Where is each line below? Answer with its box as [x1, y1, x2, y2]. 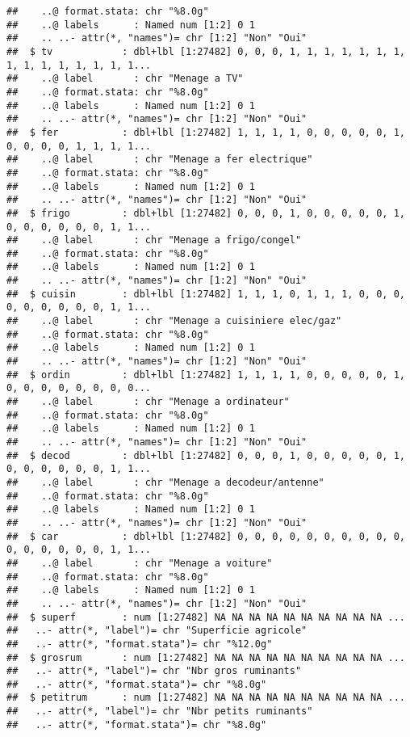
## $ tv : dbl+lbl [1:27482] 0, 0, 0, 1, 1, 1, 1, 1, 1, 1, [6, 45, 405, 57]
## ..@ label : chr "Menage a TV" [6, 73, 244, 85]
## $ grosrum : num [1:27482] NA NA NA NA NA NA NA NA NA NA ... [6, 651, 405, 663]
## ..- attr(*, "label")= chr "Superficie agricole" [6, 625, 307, 637]
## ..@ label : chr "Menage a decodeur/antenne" [6, 476, 324, 488]
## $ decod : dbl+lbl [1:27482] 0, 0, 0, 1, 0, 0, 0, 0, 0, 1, [6, 449, 405, 461]
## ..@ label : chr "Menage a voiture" [6, 557, 273, 569]
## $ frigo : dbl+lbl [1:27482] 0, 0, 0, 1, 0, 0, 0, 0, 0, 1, [6, 207, 405, 219]
